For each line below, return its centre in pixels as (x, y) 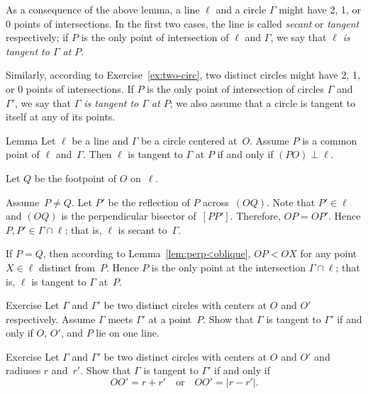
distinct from (67, 267)
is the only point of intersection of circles (236, 88)
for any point (329, 253)
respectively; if (37, 37)
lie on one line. (128, 333)
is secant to (143, 229)
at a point (170, 319)
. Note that (291, 202)
